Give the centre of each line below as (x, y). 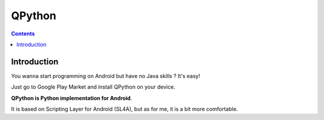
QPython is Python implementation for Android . (71, 98)
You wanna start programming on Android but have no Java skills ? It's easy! (106, 76)
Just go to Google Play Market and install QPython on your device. (93, 87)
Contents (23, 34)
